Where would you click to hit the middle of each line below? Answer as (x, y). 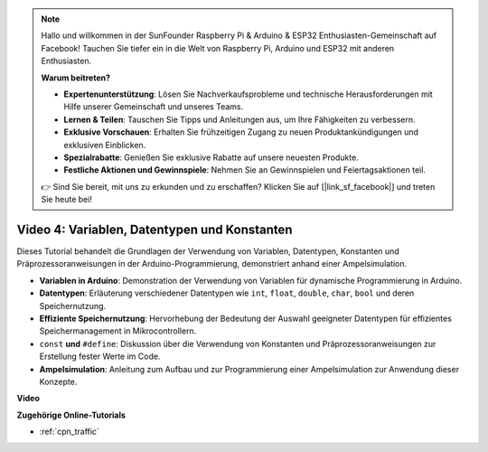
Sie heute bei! (66, 200)
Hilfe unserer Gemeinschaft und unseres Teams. (154, 107)
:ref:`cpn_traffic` (69, 432)
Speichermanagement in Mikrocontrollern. (118, 331)
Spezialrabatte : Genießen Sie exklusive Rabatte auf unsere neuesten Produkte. (211, 157)
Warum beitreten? (76, 78)
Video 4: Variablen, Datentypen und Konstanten (155, 229)
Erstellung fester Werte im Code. (100, 356)
